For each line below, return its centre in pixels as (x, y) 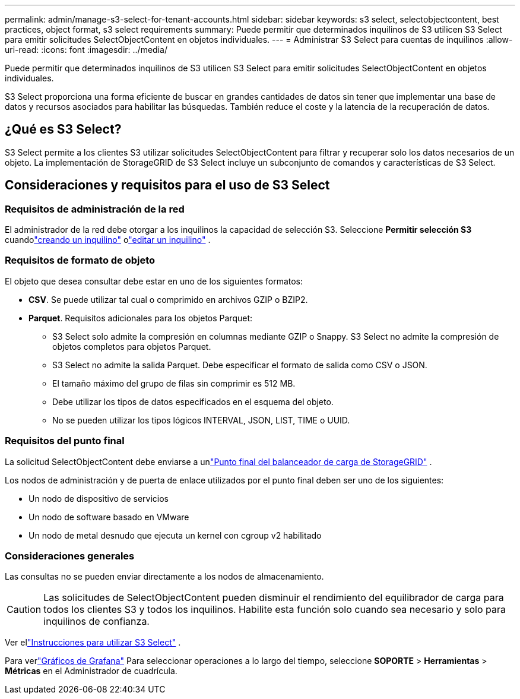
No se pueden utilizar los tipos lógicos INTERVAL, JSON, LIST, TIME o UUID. (201, 420)
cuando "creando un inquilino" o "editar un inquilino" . (108, 240)
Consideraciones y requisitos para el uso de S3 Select (167, 185)
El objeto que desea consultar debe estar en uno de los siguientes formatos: (154, 281)
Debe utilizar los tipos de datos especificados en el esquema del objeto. (193, 401)
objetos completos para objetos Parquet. (132, 346)
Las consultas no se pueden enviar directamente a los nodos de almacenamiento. (164, 577)
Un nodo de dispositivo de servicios (99, 498)
